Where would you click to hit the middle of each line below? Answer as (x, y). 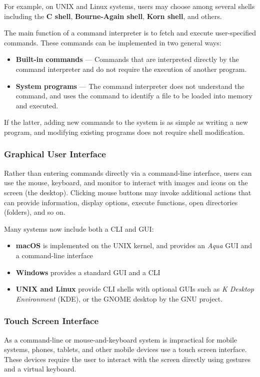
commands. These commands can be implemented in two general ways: (113, 42)
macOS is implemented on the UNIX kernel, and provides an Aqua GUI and (134, 245)
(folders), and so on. (35, 212)
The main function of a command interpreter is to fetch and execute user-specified (130, 33)
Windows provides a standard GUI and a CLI (88, 272)
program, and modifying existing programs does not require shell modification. (124, 132)
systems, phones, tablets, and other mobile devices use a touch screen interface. (125, 349)
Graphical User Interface (55, 154)
